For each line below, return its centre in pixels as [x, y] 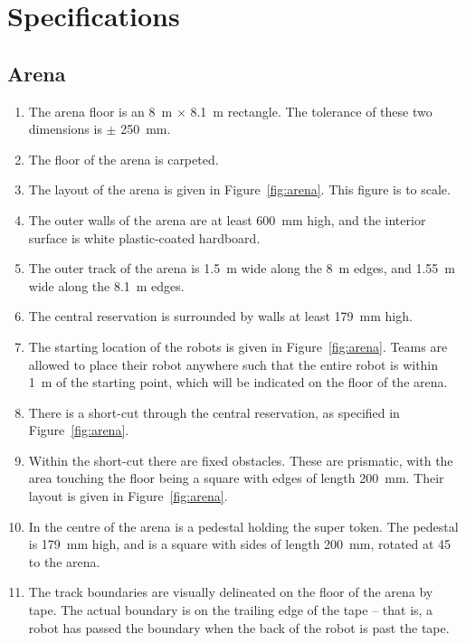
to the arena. [64, 561]
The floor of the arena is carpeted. [124, 159]
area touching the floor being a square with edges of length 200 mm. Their [236, 478]
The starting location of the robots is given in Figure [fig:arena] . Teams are [238, 346]
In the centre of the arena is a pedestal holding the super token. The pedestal [243, 526]
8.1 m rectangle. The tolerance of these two [311, 111]
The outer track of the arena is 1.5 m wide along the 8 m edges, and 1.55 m [242, 268]
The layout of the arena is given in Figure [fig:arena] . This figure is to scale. [239, 189]
